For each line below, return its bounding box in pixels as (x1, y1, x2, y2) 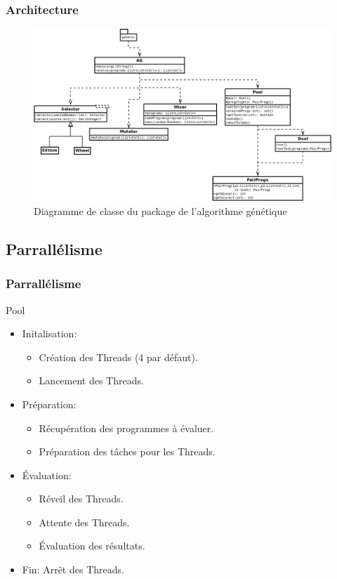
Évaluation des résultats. (39, 538, 145, 553)
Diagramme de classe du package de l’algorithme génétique (34, 203, 287, 218)
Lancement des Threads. (39, 373, 144, 388)
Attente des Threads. (39, 514, 130, 529)
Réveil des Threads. (39, 491, 124, 506)
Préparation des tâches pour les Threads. (39, 444, 216, 459)
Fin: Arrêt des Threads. (22, 562, 124, 577)
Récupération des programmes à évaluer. (39, 420, 214, 435)
